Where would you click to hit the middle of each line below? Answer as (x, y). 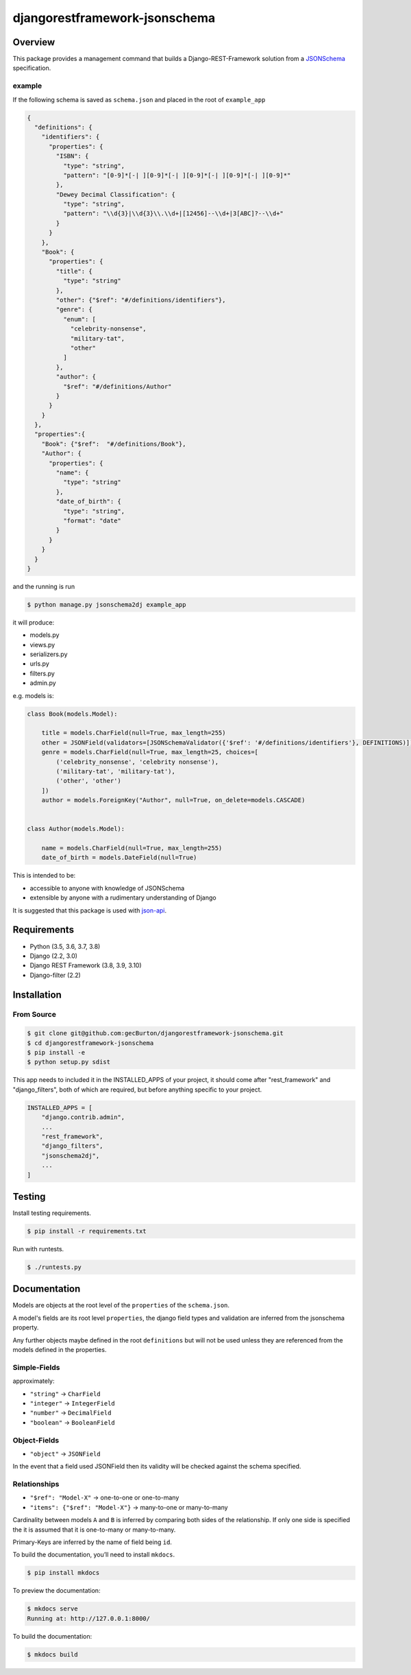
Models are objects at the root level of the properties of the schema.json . (121, 1305)
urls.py (39, 664)
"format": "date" (92, 520)
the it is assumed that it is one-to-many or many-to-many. (94, 1530)
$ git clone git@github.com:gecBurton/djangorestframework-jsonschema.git (155, 1033)
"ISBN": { (72, 156)
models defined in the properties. (60, 1350)
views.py (42, 644)
